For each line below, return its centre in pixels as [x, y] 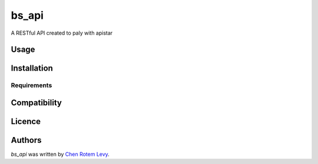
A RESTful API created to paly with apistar [62, 33]
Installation [32, 68]
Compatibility [36, 103]
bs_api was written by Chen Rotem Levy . [60, 154]
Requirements [32, 85]
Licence [26, 121]
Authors [26, 140]
